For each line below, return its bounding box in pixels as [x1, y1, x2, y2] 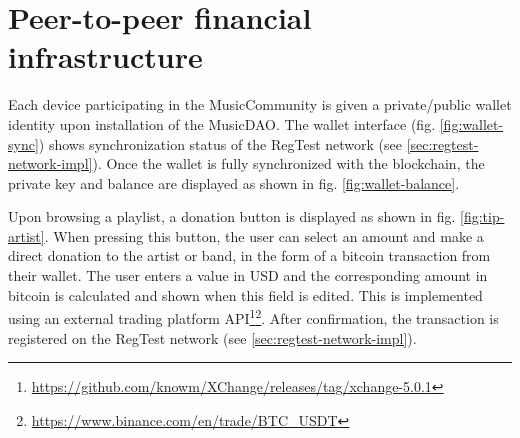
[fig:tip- [460, 206, 505, 227]
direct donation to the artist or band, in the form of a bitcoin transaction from [8, 245, 491, 266]
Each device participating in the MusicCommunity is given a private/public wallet [8, 94, 512, 115]
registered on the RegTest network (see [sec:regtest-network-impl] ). [8, 327, 417, 348]
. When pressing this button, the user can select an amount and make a [44, 225, 484, 246]
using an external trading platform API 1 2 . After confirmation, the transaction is [8, 305, 499, 328]
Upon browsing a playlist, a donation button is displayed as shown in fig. [8, 206, 456, 227]
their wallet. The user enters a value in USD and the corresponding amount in [8, 265, 488, 286]
